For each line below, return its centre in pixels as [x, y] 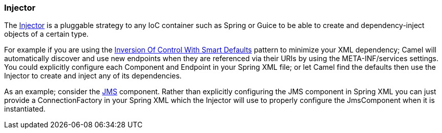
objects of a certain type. [46, 34]
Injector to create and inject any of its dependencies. [93, 76]
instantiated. [25, 109]
